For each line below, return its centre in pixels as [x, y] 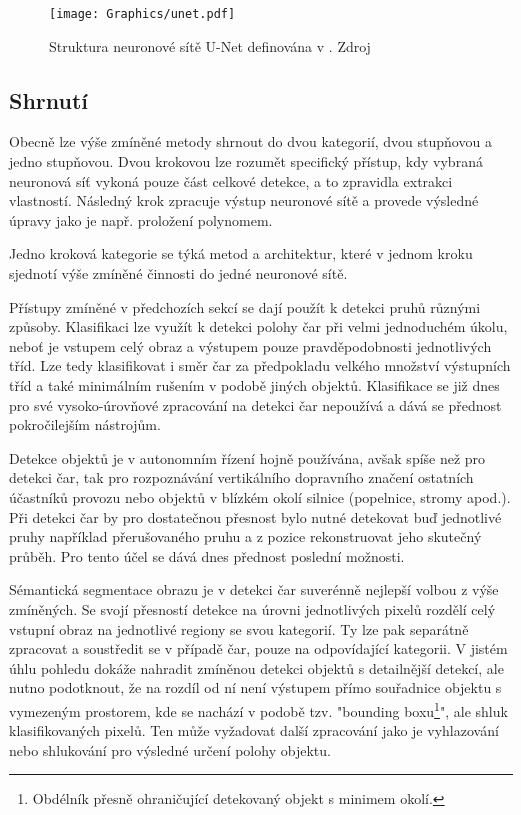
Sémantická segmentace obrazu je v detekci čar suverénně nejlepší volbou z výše [254, 589]
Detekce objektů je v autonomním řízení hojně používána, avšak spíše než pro [247, 457]
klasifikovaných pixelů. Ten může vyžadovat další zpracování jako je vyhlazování [254, 730]
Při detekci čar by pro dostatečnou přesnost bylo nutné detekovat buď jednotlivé [255, 516]
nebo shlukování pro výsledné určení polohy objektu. [170, 749]
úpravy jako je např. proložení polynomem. [141, 219]
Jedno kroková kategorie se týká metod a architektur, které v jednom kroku [241, 253]
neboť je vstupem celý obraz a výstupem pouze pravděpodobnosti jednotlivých [250, 345]
